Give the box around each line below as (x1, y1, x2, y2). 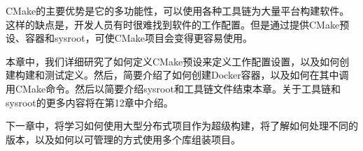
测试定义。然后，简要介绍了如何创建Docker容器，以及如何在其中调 (44, 67, 349, 82)
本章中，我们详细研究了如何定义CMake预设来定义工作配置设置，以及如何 (6, 54, 340, 68)
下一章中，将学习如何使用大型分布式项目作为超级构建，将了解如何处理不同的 (6, 118, 358, 133)
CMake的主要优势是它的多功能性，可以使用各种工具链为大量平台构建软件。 (6, 3, 350, 17)
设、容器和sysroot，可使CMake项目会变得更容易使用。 (6, 31, 252, 45)
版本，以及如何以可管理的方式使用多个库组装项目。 (6, 132, 241, 146)
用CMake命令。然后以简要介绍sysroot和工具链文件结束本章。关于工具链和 (6, 81, 341, 95)
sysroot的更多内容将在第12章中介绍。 (6, 95, 173, 109)
